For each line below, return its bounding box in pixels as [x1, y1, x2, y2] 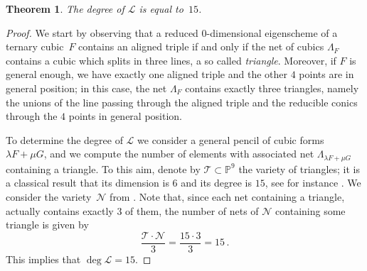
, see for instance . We [265, 175, 361, 190]
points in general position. [68, 109, 183, 123]
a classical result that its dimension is [6, 175, 169, 190]
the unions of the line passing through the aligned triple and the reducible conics [6, 94, 358, 109]
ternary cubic [6, 39, 64, 54]
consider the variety [6, 189, 92, 204]
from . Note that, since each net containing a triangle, [110, 189, 345, 204]
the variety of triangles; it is [238, 161, 360, 176]
